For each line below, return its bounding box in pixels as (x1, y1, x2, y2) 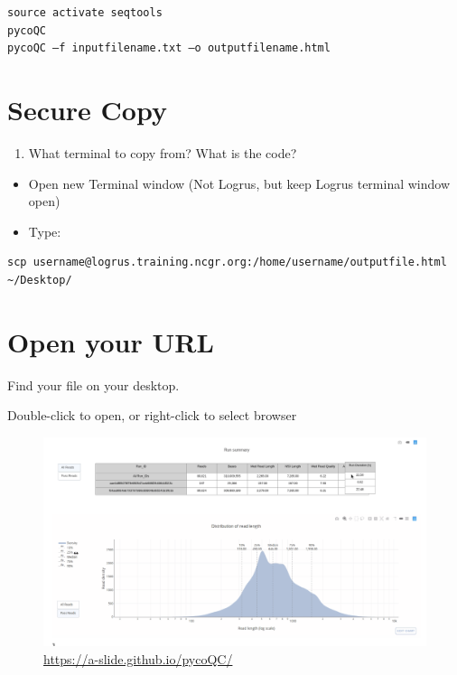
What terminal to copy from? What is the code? (28, 143, 297, 162)
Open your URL (7, 323, 214, 360)
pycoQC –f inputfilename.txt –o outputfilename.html (7, 42, 331, 55)
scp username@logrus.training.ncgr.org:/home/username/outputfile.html (7, 256, 447, 269)
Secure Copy (7, 90, 167, 127)
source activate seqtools (7, 6, 163, 19)
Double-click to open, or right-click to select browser (7, 406, 297, 425)
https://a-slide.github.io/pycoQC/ (43, 649, 233, 668)
